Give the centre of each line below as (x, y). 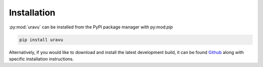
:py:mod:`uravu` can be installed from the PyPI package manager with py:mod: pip (91, 27)
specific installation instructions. (41, 59)
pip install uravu (41, 40)
